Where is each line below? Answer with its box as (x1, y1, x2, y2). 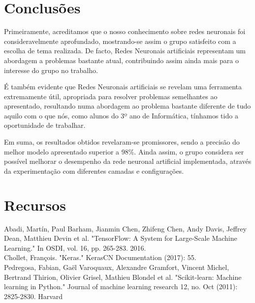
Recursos (4, 194, 66, 215)
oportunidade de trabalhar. (4, 120, 86, 130)
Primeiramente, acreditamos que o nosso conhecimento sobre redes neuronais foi (4, 26, 246, 37)
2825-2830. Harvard (4, 291, 63, 301)
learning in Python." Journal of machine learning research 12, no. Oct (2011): (4, 281, 238, 292)
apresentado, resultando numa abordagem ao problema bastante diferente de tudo (4, 101, 251, 111)
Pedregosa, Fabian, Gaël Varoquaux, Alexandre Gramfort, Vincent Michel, (4, 262, 229, 272)
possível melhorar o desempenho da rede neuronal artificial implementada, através (4, 156, 252, 166)
